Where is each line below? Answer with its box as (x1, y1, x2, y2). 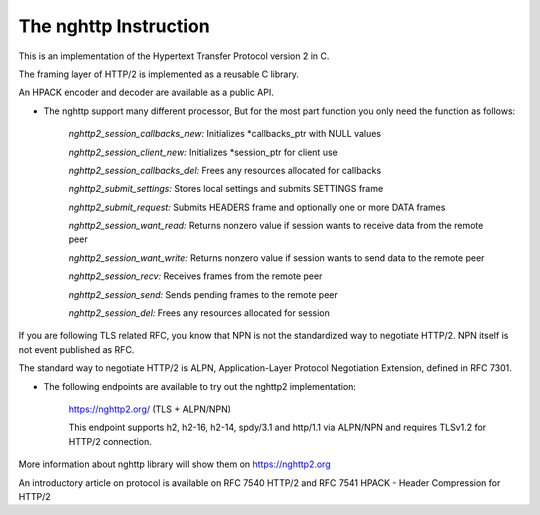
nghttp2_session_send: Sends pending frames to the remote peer (68, 288, 339, 300)
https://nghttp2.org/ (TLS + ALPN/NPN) (68, 403, 232, 415)
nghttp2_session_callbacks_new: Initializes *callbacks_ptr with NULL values (68, 128, 382, 140)
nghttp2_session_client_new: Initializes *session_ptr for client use (68, 146, 339, 158)
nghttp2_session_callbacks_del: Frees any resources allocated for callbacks (68, 164, 382, 176)
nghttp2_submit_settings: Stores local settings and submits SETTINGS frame (68, 183, 384, 195)
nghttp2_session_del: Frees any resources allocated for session (68, 307, 330, 319)
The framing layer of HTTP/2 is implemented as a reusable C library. (18, 68, 300, 80)
